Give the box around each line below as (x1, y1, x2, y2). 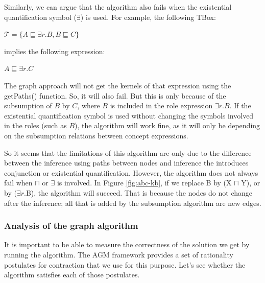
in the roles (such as (4, 120, 67, 131)
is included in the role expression (110, 100, 213, 111)
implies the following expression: (4, 45, 105, 56)
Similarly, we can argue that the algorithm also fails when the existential (4, 2, 232, 12)
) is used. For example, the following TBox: (80, 11, 216, 22)
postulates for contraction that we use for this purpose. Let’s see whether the (4, 259, 246, 270)
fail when (4, 177, 33, 188)
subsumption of (4, 100, 52, 111)
